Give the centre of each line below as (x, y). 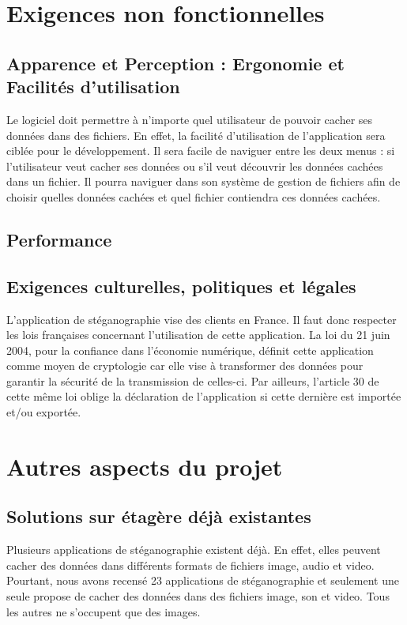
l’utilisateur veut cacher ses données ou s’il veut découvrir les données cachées (195, 166)
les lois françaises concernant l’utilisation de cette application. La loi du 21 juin (198, 335)
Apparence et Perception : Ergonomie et (175, 63)
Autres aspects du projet (145, 466)
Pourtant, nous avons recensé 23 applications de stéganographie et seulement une (203, 580)
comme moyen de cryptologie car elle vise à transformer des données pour (185, 365)
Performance (59, 239)
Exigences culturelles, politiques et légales (181, 286)
